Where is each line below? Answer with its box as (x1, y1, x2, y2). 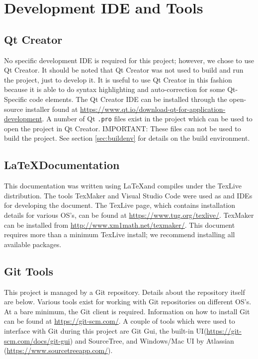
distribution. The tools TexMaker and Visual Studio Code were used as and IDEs (4, 190, 253, 200)
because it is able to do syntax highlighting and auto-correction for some (4, 84, 225, 94)
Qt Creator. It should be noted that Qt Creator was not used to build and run (4, 65, 244, 75)
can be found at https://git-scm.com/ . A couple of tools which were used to (4, 316, 235, 326)
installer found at (25, 103, 78, 114)
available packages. (4, 239, 62, 249)
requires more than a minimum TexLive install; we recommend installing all (4, 229, 235, 240)
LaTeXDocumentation (4, 157, 120, 173)
